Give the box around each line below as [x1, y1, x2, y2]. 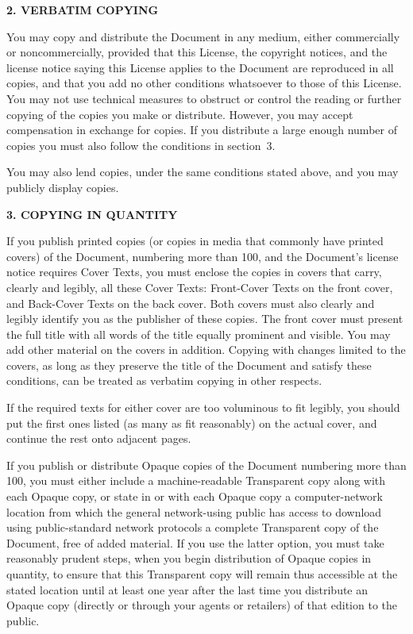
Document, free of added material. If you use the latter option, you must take [6, 534, 384, 551]
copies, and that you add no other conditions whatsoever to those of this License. [6, 75, 402, 91]
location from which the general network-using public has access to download [6, 503, 382, 520]
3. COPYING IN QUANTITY [6, 206, 178, 222]
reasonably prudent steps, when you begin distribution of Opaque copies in [6, 550, 372, 567]
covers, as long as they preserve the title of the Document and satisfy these [6, 356, 372, 373]
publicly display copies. [6, 179, 119, 195]
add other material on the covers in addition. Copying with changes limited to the [6, 341, 406, 358]
